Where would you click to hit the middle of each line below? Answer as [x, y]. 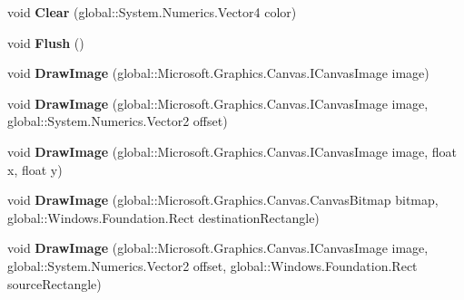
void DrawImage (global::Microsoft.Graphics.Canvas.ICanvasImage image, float [232, 151]
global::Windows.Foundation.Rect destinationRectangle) [163, 217]
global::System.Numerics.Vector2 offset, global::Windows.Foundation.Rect [212, 265]
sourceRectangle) [54, 283]
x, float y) [35, 169]
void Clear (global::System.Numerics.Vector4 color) [152, 12]
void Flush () [46, 42]
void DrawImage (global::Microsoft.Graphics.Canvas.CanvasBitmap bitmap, [223, 200]
